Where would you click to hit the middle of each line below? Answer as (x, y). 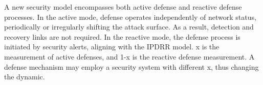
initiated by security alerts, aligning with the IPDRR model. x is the (112, 47)
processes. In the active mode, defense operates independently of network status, (130, 17)
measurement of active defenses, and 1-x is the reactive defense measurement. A (129, 56)
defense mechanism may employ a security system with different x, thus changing (131, 66)
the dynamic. (25, 77)
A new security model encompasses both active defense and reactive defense (123, 7)
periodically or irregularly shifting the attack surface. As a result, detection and (129, 27)
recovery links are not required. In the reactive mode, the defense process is (122, 36)
